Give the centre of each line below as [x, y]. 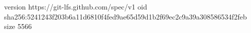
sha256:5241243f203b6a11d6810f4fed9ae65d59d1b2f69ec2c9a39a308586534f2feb [125, 16]
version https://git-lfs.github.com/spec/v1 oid [76, 6]
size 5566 [18, 26]
